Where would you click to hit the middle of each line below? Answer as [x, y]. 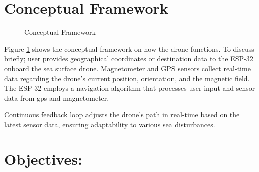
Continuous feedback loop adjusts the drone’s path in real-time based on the [122, 115]
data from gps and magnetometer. [57, 98]
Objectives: [43, 159]
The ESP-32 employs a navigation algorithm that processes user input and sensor [130, 88]
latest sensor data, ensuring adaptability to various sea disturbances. [110, 124]
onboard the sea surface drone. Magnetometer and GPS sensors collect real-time [127, 68]
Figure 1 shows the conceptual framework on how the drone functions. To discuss [129, 48]
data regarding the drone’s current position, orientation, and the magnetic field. [127, 78]
